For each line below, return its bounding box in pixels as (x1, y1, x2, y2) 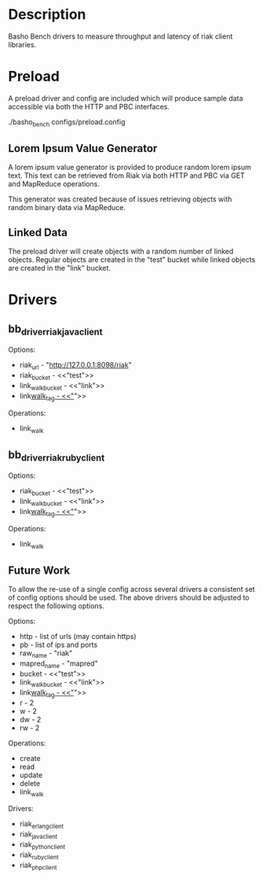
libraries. (8, 39, 37, 49)
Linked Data (8, 226, 68, 239)
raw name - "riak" (19, 648, 73, 660)
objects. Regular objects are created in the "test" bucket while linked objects (8, 255, 256, 264)
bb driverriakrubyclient (8, 448, 105, 464)
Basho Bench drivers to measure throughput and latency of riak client (8, 31, 233, 41)
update (19, 770, 43, 780)
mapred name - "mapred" (19, 659, 98, 670)
